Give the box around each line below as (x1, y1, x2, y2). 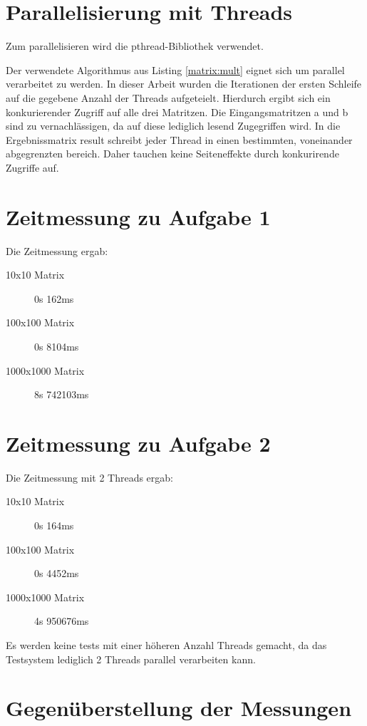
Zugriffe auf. (6, 160, 59, 175)
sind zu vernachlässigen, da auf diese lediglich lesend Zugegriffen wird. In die (6, 118, 341, 133)
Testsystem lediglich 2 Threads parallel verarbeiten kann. (6, 651, 256, 666)
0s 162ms (34, 291, 74, 306)
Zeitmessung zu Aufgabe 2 (6, 428, 271, 457)
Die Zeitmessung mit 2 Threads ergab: (6, 470, 173, 484)
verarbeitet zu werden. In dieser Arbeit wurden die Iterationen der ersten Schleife (6, 76, 362, 91)
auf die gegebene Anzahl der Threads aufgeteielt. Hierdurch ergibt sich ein (6, 90, 331, 105)
